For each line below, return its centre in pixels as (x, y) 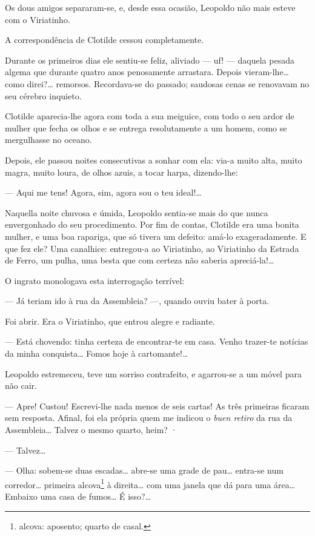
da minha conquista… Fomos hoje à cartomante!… (97, 353)
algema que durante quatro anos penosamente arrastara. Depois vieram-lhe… (147, 72)
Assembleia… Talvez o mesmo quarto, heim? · (91, 430)
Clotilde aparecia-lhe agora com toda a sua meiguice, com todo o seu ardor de (150, 116)
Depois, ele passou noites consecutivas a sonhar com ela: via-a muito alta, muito (154, 160)
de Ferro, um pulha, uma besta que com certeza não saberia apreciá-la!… (140, 260)
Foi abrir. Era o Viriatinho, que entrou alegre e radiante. (110, 321)
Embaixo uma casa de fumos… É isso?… (78, 496)
